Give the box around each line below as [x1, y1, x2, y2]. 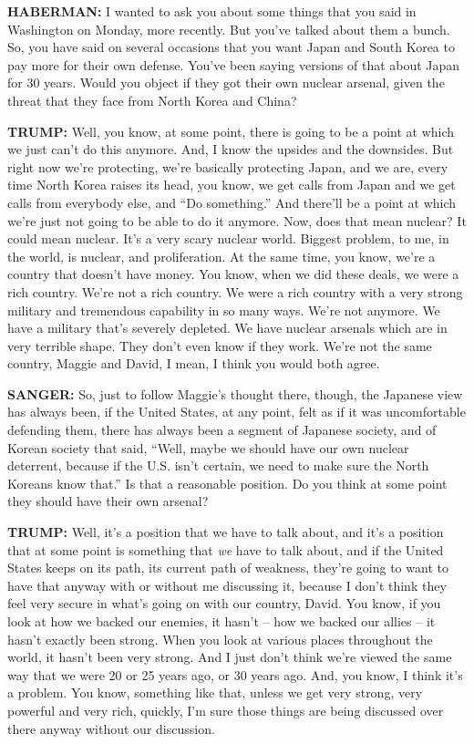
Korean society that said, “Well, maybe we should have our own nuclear [7, 438, 409, 457]
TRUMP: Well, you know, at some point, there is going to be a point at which [7, 121, 455, 140]
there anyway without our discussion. [7, 718, 215, 738]
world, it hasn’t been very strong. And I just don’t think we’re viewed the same [7, 647, 452, 666]
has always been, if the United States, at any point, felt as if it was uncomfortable [7, 402, 466, 421]
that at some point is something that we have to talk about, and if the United [7, 540, 444, 559]
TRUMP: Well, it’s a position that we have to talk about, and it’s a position [7, 522, 444, 542]
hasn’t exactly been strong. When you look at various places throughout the [7, 629, 433, 648]
